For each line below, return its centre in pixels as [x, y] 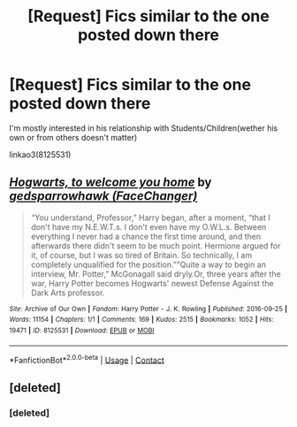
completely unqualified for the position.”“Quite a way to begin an [148, 264]
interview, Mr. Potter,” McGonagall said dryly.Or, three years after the [156, 274]
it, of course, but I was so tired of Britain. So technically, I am [141, 255]
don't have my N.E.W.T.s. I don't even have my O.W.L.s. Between [148, 226]
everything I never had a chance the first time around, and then [146, 236]
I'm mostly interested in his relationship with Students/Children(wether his [144, 128]
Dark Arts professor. [68, 293]
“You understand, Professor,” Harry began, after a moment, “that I [151, 217]
